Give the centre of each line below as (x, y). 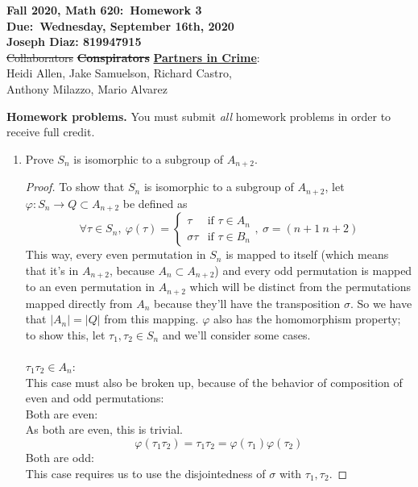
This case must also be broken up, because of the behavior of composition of (214, 382)
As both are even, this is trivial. (104, 429)
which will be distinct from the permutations (300, 287)
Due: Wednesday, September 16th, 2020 (120, 25)
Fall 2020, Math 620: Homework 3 (104, 10)
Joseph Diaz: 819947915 (74, 42)
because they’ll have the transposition (247, 303)
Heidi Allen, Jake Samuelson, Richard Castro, (119, 73)
